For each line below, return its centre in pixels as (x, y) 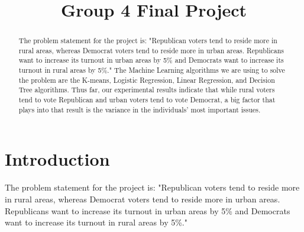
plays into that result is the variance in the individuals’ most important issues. (140, 109)
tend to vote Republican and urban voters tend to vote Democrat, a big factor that (147, 100)
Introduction (57, 159)
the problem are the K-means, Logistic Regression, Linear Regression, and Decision (147, 80)
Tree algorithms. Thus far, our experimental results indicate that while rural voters (147, 90)
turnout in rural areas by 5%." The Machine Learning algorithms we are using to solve (152, 70)
